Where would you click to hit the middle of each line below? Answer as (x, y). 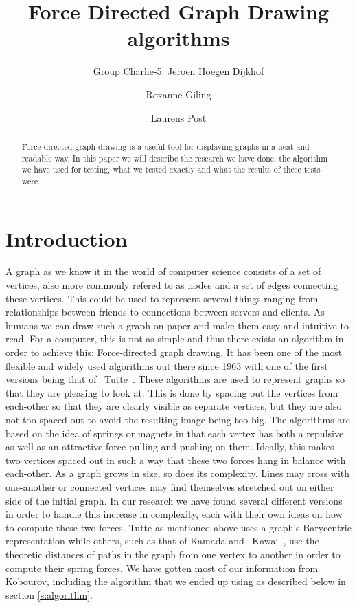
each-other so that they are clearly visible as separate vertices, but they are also (174, 406)
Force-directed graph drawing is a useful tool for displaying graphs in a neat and (165, 146)
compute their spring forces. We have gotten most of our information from (162, 567)
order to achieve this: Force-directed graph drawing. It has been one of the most (174, 352)
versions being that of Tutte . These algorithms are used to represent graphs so (175, 379)
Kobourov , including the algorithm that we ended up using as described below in (176, 581)
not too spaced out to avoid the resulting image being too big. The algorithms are (178, 419)
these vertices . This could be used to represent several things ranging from (162, 298)
